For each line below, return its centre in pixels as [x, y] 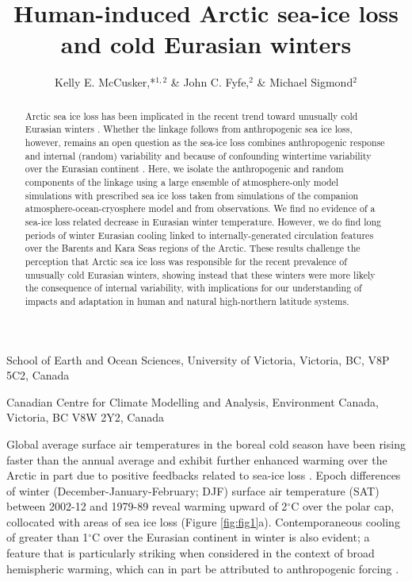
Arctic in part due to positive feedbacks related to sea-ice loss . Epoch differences [204, 475]
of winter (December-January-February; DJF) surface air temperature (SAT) [193, 490]
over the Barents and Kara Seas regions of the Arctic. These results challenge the [193, 248]
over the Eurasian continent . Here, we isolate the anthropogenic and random [184, 169]
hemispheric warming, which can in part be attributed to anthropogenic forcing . [203, 568]
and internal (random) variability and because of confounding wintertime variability [198, 155]
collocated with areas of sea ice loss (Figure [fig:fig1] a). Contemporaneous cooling [203, 521]
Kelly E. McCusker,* [105, 82]
